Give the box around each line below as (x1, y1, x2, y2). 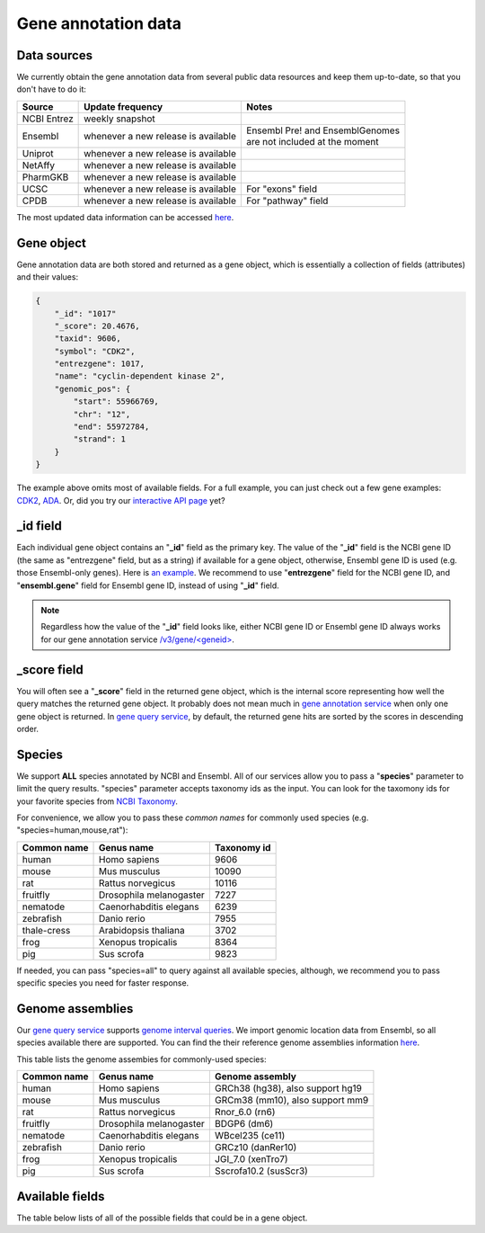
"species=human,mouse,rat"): (16, 825, 128, 835)
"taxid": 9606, (54, 334, 121, 344)
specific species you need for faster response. (16, 978, 190, 988)
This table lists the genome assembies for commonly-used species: (16, 1053, 267, 1065)
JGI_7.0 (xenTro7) (214, 1153, 288, 1166)
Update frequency (84, 100, 163, 112)
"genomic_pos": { (54, 383, 131, 394)
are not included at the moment (246, 135, 379, 147)
